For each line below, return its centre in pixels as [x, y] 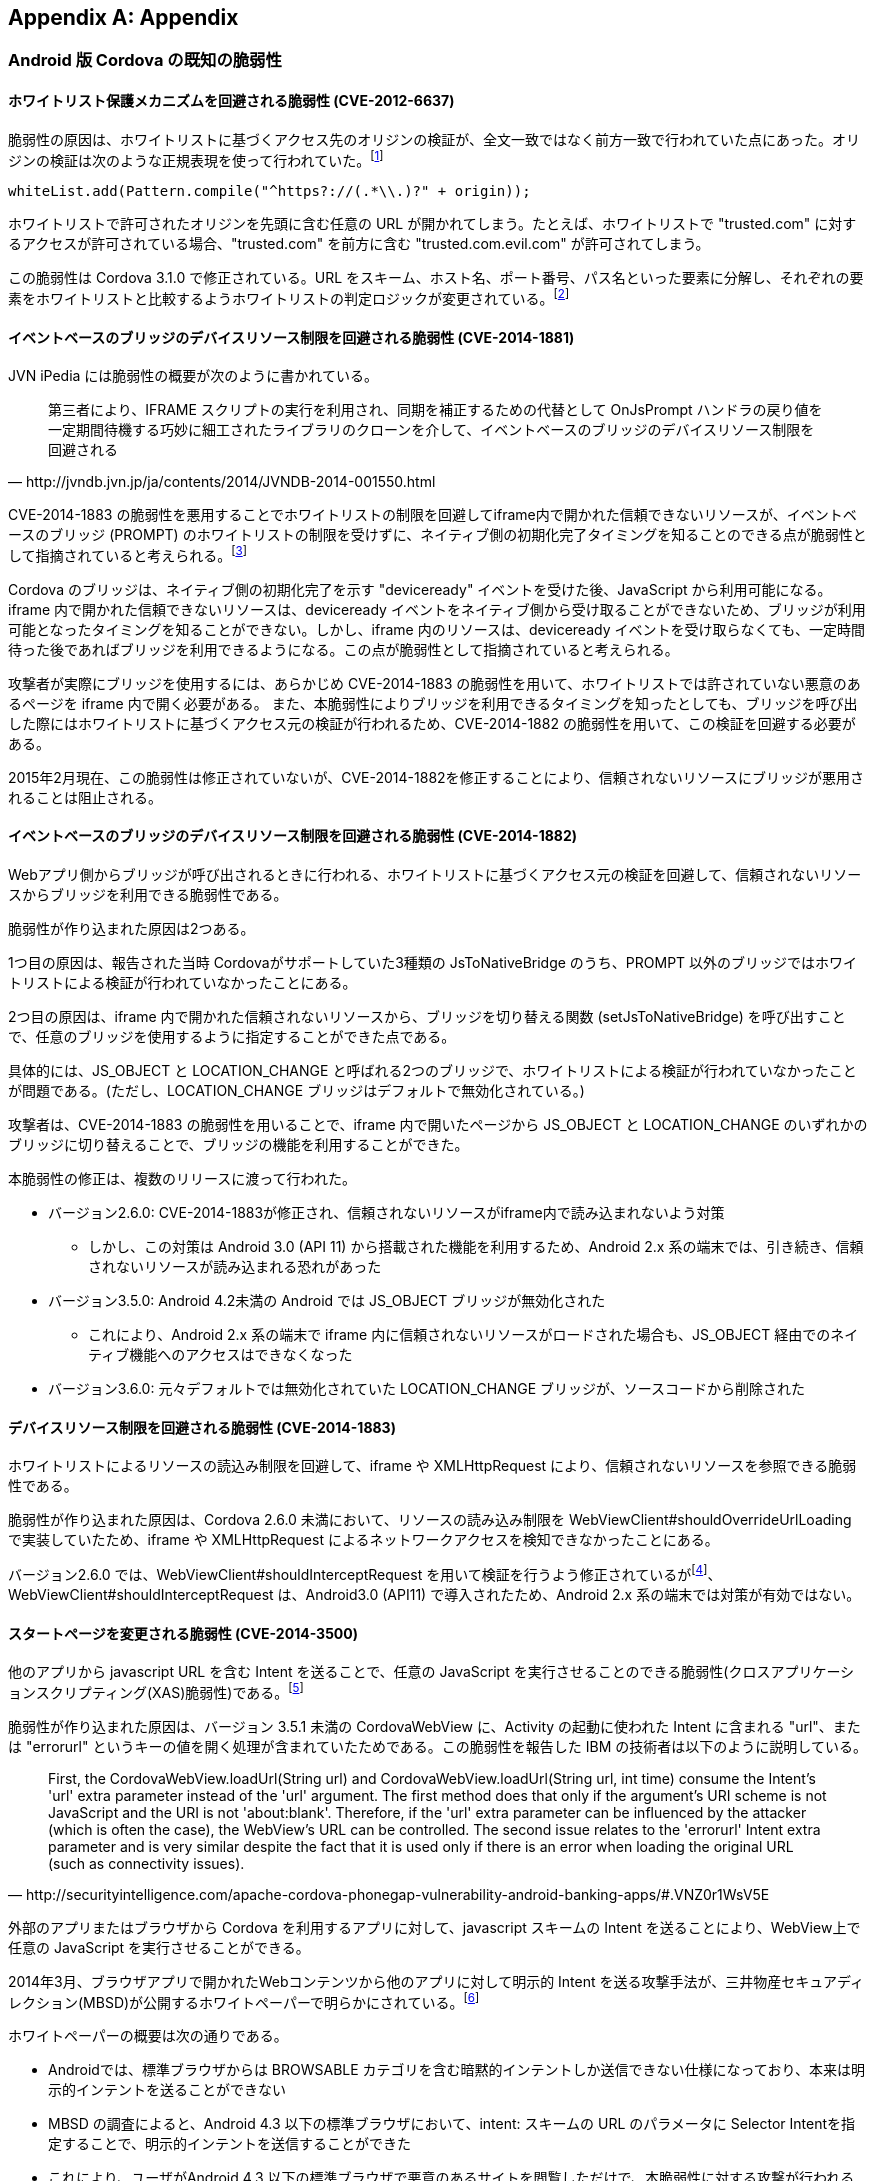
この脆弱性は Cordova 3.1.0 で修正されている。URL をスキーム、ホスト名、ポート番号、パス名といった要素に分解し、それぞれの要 [436, 278]
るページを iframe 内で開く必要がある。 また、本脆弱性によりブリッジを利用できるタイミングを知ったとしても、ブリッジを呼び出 [433, 703]
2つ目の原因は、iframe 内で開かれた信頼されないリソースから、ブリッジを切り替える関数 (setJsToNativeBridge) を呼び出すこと [427, 1017]
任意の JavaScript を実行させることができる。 [159, 1947]
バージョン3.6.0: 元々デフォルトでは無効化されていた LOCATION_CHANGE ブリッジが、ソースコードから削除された [427, 1389]
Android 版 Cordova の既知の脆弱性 [145, 60]
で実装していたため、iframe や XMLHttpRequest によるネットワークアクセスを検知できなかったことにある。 [363, 1540]
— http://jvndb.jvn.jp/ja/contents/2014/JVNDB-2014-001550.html [222, 482]
